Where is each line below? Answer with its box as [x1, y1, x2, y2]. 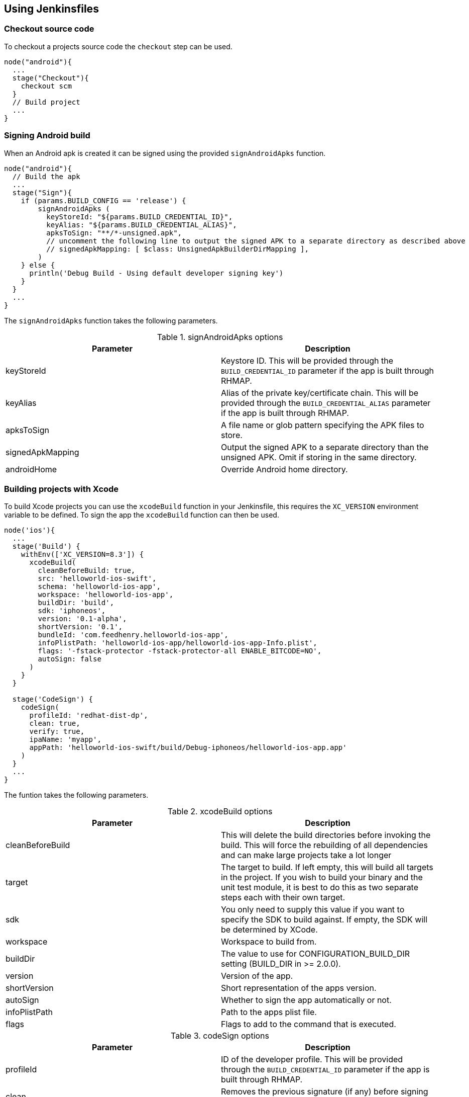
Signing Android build [4, 130, 90, 141]
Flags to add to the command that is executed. [221, 1019, 396, 1030]
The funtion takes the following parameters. [4, 791, 149, 800]
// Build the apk [12, 172, 80, 181]
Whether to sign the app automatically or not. [221, 995, 392, 1005]
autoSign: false [38, 655, 101, 663]
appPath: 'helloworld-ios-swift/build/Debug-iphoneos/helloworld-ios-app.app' [29, 743, 347, 752]
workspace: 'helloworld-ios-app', [38, 590, 174, 599]
